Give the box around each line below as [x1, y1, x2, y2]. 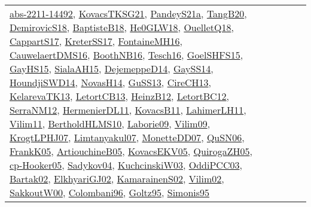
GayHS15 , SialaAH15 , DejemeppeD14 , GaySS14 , [10, 62, 214, 75]
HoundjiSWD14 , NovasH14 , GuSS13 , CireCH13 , [10, 75, 212, 89]
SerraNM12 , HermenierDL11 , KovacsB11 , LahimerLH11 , [10, 103, 246, 117]
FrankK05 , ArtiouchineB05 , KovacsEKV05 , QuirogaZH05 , [10, 144, 252, 158]
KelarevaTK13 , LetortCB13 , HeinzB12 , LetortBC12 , [10, 89, 230, 103]
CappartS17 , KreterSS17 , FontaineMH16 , [10, 34, 182, 48]
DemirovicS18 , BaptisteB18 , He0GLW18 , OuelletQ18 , [10, 20, 234, 34]
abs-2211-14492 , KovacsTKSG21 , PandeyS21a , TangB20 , [10, 7, 247, 20]
